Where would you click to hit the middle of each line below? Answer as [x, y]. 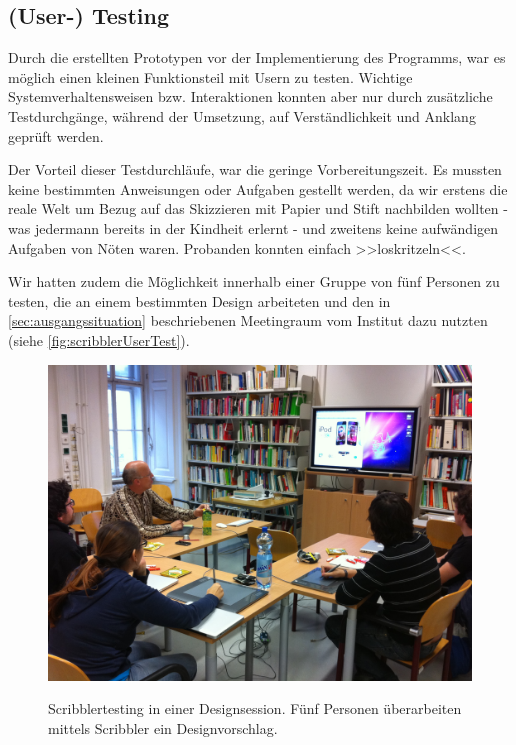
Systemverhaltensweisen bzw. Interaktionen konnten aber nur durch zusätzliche [250, 96]
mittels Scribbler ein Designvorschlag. [163, 728]
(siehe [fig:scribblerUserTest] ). [99, 339]
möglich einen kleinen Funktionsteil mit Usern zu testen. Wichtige [210, 76]
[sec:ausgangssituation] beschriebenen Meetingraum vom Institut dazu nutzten [248, 320]
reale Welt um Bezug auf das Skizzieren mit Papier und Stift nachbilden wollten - [258, 208]
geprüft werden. [56, 135]
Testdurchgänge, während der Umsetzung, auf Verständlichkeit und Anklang [242, 115]
